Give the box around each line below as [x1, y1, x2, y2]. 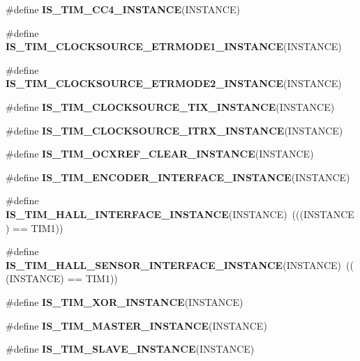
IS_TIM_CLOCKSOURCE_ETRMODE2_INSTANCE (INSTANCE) [6, 76, 342, 91]
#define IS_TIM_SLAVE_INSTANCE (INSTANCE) [6, 341, 255, 356]
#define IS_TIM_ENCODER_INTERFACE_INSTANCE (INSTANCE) [6, 169, 350, 184]
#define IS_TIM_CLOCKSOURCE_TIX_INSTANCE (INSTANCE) [6, 99, 335, 114]
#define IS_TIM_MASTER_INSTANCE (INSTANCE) [6, 318, 267, 332]
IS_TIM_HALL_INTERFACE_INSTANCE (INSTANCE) [6, 206, 287, 221]
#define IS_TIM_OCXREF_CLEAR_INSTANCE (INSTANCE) [6, 146, 314, 161]
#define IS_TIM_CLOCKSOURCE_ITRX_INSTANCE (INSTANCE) [6, 123, 343, 137]
